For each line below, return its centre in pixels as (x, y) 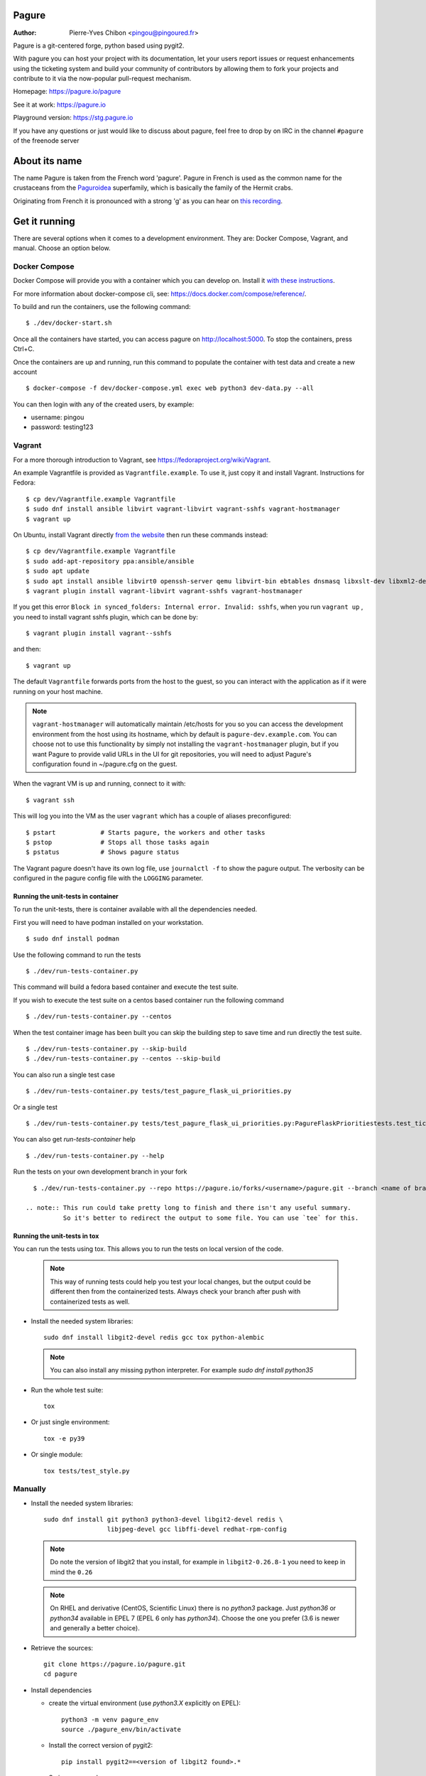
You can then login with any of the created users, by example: (104, 404)
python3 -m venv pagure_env (110, 1720)
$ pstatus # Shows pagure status (103, 852)
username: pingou (58, 417)
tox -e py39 (64, 1438)
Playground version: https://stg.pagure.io (73, 118)
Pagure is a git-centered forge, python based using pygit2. (99, 45)
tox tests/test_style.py (87, 1471)
